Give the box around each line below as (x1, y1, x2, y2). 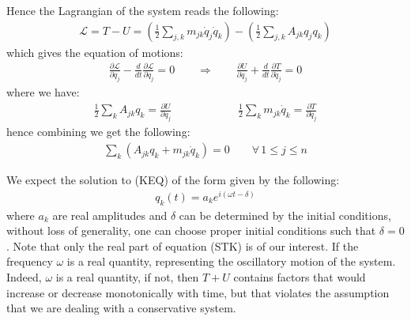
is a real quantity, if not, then (55, 268, 199, 285)
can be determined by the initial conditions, (179, 206, 391, 223)
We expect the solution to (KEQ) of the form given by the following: (6, 172, 340, 188)
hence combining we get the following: (6, 123, 190, 140)
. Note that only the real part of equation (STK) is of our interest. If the (6, 237, 359, 254)
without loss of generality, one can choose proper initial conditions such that (6, 222, 376, 239)
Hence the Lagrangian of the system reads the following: (6, 2, 279, 18)
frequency (6, 253, 53, 270)
